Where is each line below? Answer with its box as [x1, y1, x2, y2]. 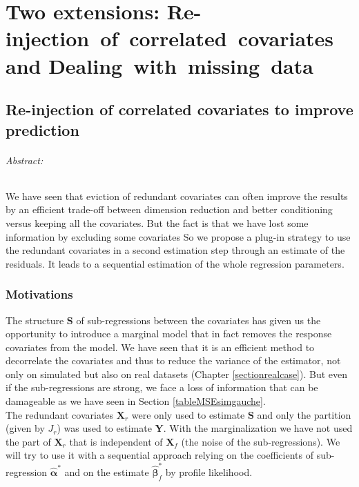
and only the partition [257, 407, 351, 421]
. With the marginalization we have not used [163, 421, 353, 435]
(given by [6, 421, 45, 435]
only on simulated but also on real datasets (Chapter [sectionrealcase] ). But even [6, 366, 348, 381]
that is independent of [69, 434, 163, 448]
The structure [6, 312, 64, 327]
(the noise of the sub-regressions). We [181, 434, 340, 448]
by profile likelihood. [165, 464, 253, 479]
